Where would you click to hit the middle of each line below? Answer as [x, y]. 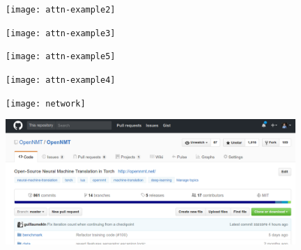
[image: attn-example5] [61, 57]
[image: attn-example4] [61, 80]
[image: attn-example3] [61, 33]
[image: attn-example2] [61, 10]
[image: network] [46, 103]
